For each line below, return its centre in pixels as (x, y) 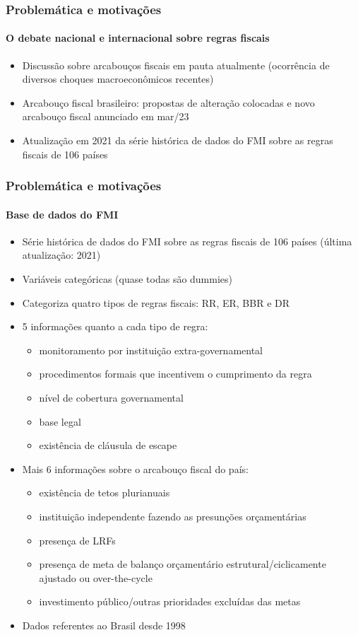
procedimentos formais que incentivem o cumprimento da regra (175, 374)
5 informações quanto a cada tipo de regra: (115, 326)
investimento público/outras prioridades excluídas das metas (170, 601)
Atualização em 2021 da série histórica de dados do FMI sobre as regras (178, 140)
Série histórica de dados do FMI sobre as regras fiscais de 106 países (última (187, 241)
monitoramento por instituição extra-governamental (151, 350)
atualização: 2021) (61, 255)
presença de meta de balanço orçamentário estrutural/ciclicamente (183, 564)
